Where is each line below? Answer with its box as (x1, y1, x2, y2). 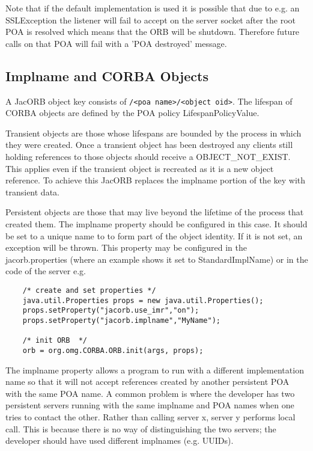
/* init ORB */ (22, 336, 88, 345)
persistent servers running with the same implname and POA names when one (5, 399, 294, 411)
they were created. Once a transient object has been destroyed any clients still (5, 138, 293, 151)
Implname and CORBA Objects (5, 66, 208, 85)
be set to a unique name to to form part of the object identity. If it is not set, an (5, 229, 303, 242)
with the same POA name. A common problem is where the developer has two (5, 387, 295, 399)
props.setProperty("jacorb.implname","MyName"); (22, 316, 220, 325)
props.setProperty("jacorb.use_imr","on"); (22, 306, 199, 315)
